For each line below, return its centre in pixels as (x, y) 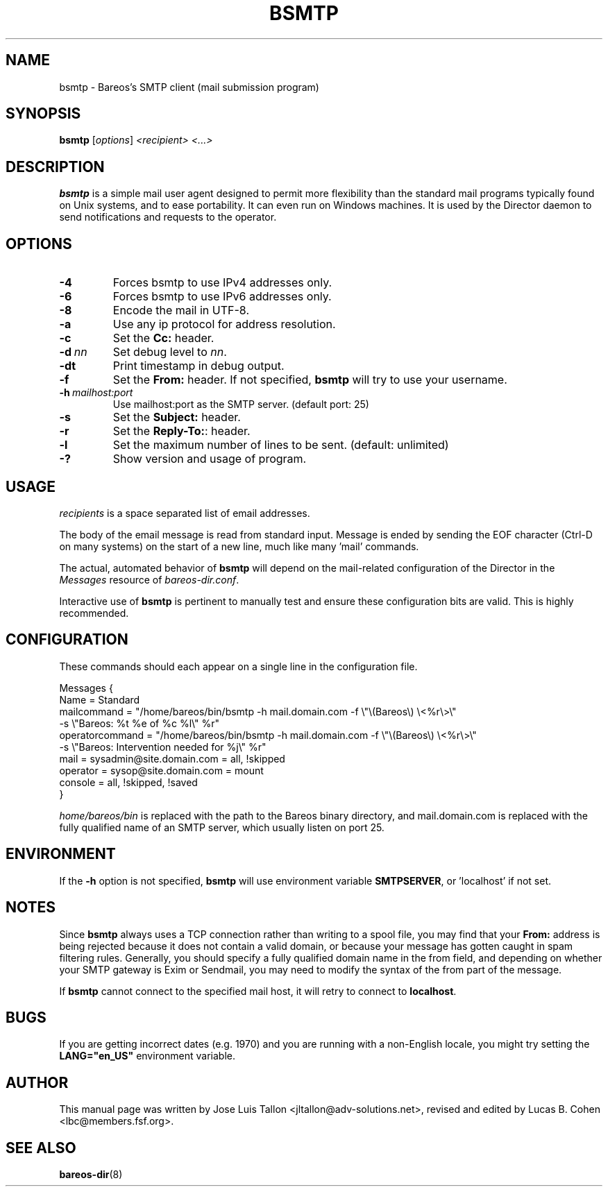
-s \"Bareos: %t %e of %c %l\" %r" (139, 723)
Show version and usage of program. (210, 459)
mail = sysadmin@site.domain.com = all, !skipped (172, 758)
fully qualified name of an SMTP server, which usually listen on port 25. (222, 827)
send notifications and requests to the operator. (168, 217)
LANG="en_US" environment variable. (147, 1056)
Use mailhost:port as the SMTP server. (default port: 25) (241, 405)
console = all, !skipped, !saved (128, 782)
